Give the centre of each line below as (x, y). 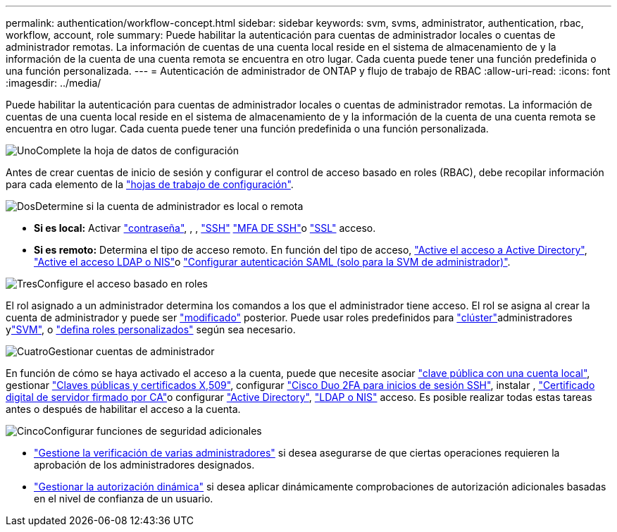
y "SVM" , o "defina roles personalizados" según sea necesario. (151, 329)
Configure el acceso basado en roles (123, 284)
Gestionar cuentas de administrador (131, 351)
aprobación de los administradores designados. (144, 465)
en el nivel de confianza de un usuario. (124, 499)
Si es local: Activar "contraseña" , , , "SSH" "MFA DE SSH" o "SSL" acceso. (205, 228)
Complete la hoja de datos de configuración (137, 150)
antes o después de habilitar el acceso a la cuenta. (123, 409)
